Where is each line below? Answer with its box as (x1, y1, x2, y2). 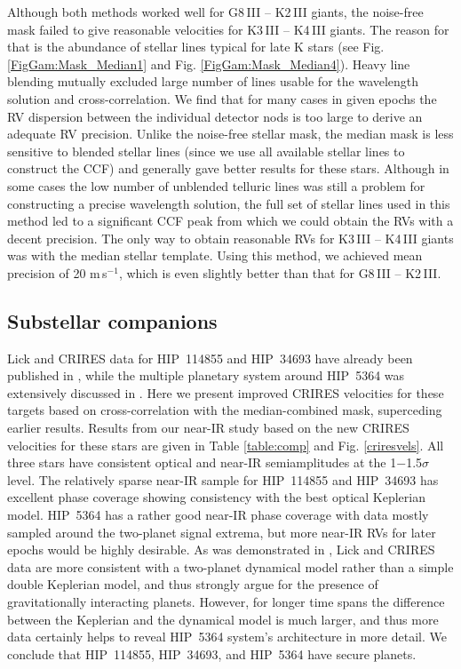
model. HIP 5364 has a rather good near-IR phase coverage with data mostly (7, 506, 429, 524)
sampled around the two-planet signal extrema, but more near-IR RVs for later (7, 522, 436, 541)
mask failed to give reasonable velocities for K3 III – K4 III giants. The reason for (7, 20, 449, 38)
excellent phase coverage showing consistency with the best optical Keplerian (7, 488, 425, 506)
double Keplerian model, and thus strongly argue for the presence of (7, 575, 378, 593)
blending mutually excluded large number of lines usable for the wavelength (7, 72, 419, 91)
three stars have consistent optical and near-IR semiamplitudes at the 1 (7, 453, 397, 472)
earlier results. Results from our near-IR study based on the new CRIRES (7, 418, 409, 437)
